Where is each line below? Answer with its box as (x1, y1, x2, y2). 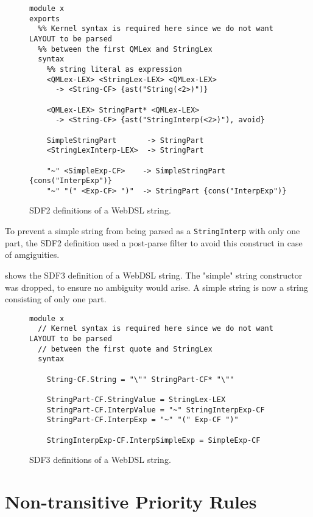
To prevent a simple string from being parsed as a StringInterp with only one (5, 224, 300, 237)
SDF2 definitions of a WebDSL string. (29, 204, 171, 217)
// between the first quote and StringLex (38, 344, 213, 353)
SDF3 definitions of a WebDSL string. (29, 453, 171, 466)
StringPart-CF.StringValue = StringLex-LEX (46, 395, 226, 404)
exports (29, 14, 60, 23)
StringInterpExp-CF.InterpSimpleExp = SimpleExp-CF (46, 435, 261, 445)
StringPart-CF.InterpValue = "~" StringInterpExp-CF (46, 405, 265, 414)
